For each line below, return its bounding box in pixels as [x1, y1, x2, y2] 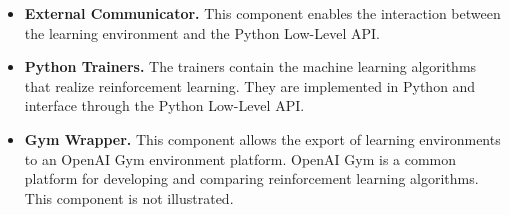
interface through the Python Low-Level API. [24, 95, 305, 116]
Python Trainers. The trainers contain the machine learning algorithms [24, 56, 477, 77]
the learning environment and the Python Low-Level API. [24, 22, 380, 43]
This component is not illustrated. [24, 187, 234, 208]
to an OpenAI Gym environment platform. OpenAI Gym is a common [24, 148, 457, 169]
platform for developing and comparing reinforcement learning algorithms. [24, 168, 479, 189]
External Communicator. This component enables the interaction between [24, 3, 501, 23]
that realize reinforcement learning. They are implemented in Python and [24, 75, 476, 96]
